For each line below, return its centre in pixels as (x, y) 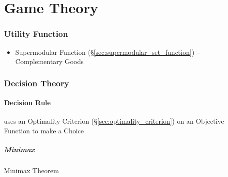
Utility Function (36, 34)
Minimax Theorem (31, 170)
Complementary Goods (49, 61)
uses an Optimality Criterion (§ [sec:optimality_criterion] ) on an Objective (114, 121)
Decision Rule (27, 103)
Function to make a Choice (44, 131)
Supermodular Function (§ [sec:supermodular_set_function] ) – (107, 52)
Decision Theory (37, 83)
